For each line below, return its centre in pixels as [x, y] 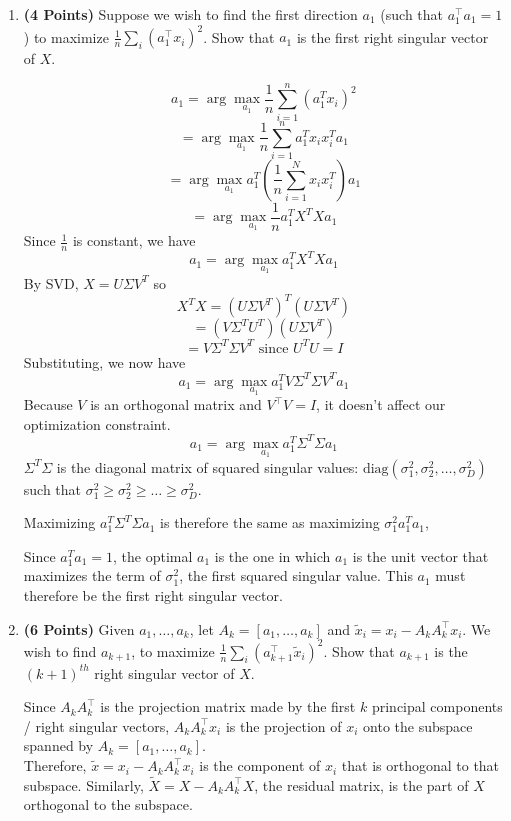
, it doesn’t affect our [381, 404]
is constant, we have [134, 240]
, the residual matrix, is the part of [361, 784]
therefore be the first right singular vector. [153, 594]
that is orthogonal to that [420, 765]
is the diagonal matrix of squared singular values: [207, 466]
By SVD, [51, 282]
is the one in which [272, 555]
